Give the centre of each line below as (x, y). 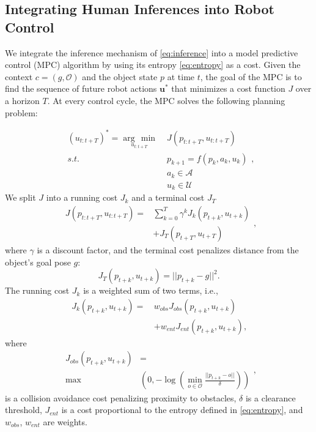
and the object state (120, 76)
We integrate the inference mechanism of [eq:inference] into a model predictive (152, 52)
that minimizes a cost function (228, 88)
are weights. (65, 421)
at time (181, 76)
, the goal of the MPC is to (251, 76)
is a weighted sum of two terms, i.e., (151, 290)
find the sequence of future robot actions (81, 88)
